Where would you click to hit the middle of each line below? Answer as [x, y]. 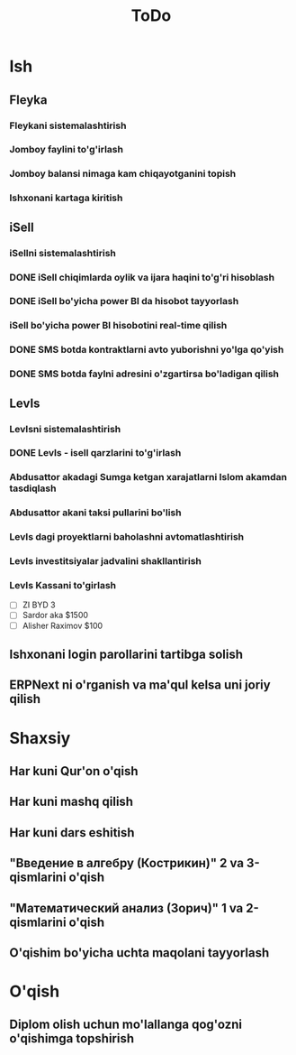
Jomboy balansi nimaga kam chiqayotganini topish [123, 174]
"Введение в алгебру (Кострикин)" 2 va [127, 863]
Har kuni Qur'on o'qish [74, 771]
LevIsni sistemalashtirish [65, 429]
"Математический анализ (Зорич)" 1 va [126, 908]
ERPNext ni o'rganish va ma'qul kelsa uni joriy [140, 685]
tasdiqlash [33, 488]
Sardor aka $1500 [55, 615]
